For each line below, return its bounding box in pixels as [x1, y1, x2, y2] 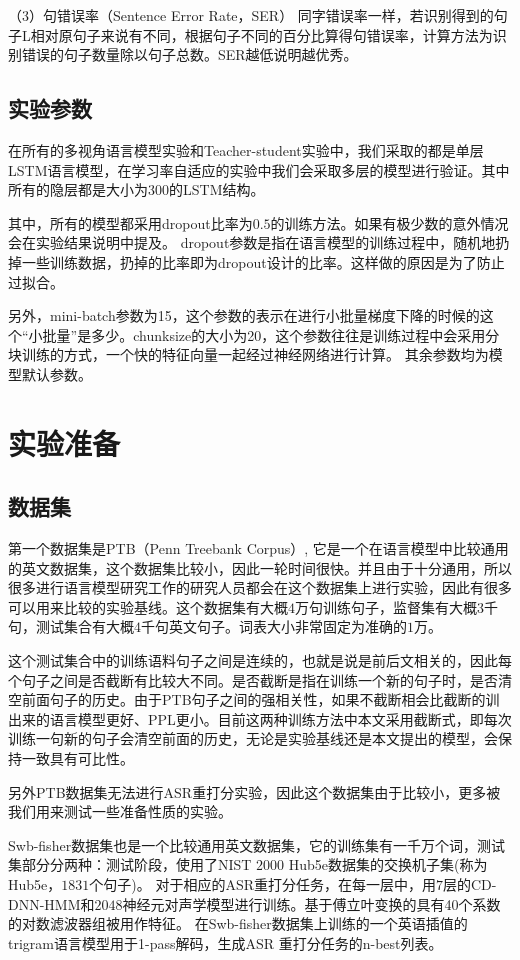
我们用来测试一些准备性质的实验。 [8, 801, 232, 822]
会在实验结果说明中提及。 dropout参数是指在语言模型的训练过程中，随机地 [8, 232, 496, 253]
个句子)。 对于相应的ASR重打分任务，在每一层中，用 [89, 874, 436, 894]
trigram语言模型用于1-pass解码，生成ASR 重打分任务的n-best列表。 [8, 932, 443, 953]
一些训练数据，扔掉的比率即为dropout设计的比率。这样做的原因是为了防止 [21, 251, 505, 272]
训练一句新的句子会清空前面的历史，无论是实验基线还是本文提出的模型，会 [8, 728, 498, 749]
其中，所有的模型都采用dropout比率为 [8, 212, 253, 233]
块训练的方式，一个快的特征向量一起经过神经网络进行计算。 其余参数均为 [8, 344, 489, 365]
